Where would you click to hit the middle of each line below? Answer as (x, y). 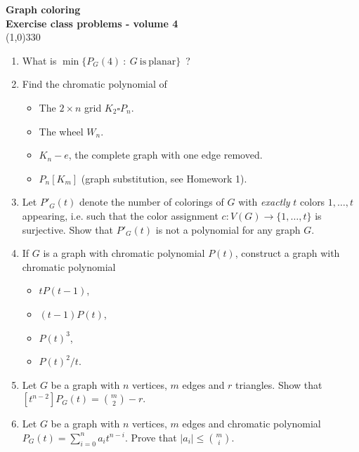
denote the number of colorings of (151, 202)
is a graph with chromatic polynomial (124, 253)
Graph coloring (43, 9)
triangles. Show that (279, 384)
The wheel (61, 131)
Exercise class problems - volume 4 (92, 23)
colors (313, 202)
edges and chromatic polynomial (252, 424)
